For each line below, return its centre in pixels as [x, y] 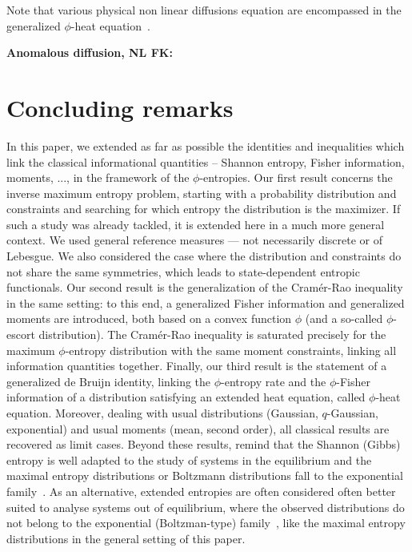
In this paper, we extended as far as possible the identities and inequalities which [206, 145]
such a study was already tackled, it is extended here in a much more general [196, 224]
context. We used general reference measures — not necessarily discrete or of [195, 240]
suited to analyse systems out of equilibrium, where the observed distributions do [206, 507]
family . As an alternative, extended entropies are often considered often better [201, 491]
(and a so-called [344, 318]
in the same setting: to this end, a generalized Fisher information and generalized [206, 302]
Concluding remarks [120, 107]
